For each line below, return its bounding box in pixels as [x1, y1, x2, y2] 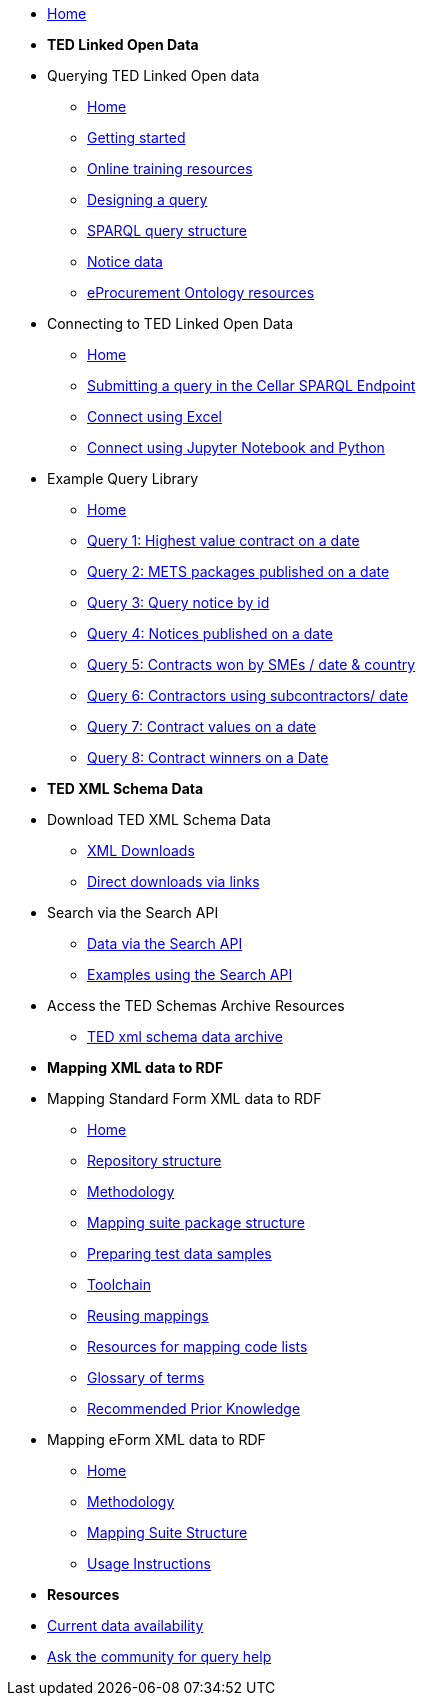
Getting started [87, 129, 186, 146]
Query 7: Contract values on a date [87, 718, 317, 735]
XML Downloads [87, 842, 195, 859]
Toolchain [87, 1276, 151, 1293]
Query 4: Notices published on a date [87, 625, 333, 642]
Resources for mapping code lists [87, 1338, 308, 1355]
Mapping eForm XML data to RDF [47, 1431, 266, 1448]
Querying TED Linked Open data [47, 67, 260, 84]
